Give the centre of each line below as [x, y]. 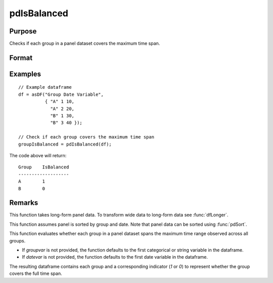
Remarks [24, 203]
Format [21, 58]
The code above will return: [38, 155]
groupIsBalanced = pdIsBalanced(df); [65, 144]
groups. [17, 240]
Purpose [23, 31]
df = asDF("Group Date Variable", [61, 94]
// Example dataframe [45, 87]
